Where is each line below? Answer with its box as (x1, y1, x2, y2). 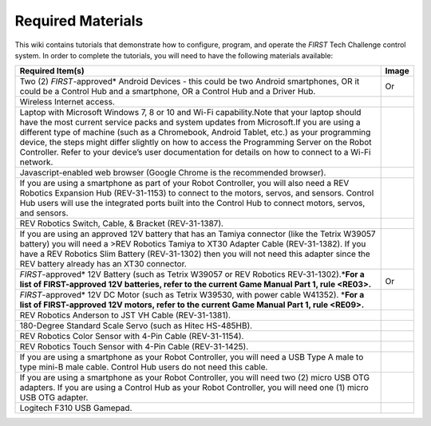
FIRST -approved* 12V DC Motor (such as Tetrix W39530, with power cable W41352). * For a (19, 290, 365, 301)
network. (19, 156, 53, 168)
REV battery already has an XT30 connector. (19, 258, 187, 270)
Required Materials (14, 12, 144, 30)
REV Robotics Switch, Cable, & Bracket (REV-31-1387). (19, 218, 223, 229)
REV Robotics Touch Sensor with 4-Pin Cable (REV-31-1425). (19, 341, 249, 353)
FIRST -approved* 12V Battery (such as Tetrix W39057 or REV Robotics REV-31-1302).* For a (19, 269, 365, 280)
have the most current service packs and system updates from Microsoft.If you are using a (19, 116, 361, 128)
